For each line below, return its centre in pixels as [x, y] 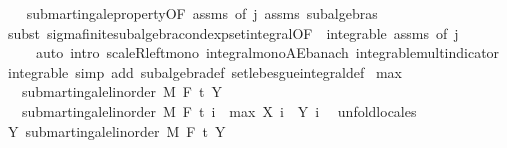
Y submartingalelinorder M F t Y [116, 130]
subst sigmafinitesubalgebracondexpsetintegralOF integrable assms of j [233, 32]
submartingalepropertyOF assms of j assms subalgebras [202, 13]
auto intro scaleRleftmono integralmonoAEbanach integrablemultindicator [267, 52]
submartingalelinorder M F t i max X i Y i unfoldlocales [219, 110]
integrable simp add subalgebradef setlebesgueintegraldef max [205, 71]
